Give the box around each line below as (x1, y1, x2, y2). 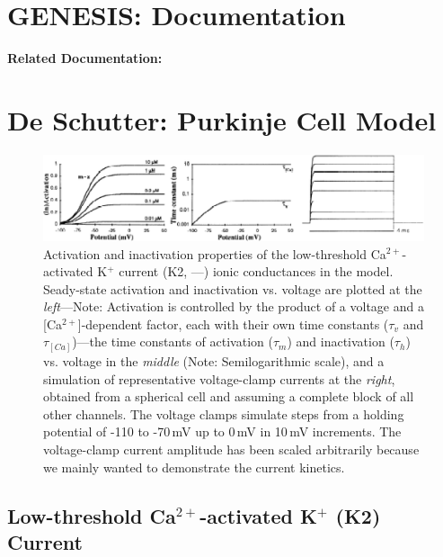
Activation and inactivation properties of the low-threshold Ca (43, 244, 386, 263)
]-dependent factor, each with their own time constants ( (77, 314, 389, 333)
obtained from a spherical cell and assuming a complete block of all (43, 387, 414, 406)
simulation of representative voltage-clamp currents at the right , (43, 369, 395, 388)
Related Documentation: (7, 49, 163, 67)
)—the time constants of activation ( (72, 332, 273, 351)
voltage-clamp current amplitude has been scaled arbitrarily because (43, 439, 420, 458)
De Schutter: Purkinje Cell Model (7, 101, 437, 138)
